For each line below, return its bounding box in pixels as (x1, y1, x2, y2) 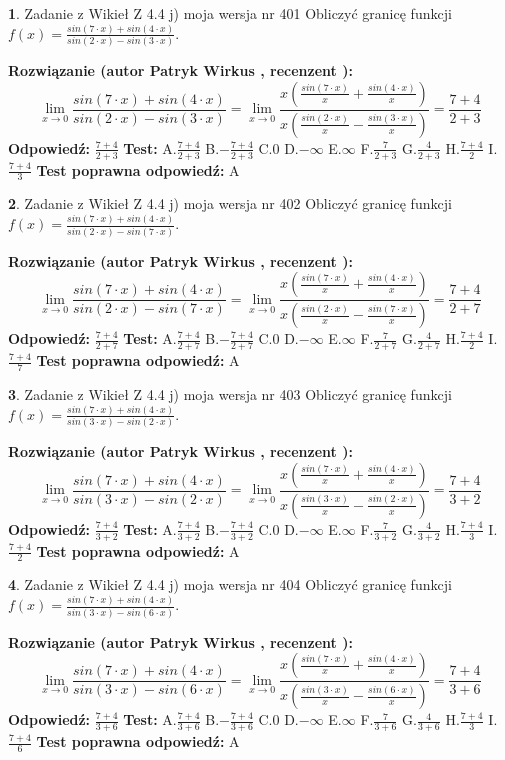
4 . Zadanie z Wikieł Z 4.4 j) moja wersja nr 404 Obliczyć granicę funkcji (8, 574, 452, 595)
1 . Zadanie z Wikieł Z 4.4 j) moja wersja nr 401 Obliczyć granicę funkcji (8, 3, 452, 23)
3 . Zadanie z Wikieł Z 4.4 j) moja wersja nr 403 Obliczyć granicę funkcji (8, 383, 452, 404)
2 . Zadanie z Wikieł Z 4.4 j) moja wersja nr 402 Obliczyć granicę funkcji (8, 193, 452, 214)
